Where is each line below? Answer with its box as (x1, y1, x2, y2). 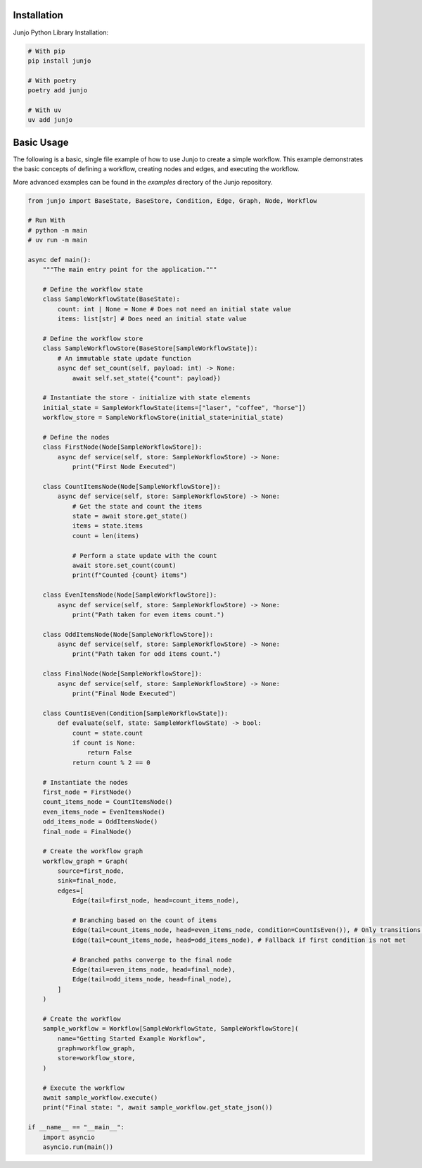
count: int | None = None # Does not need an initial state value (57, 305, 292, 313)
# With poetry (27, 76, 77, 85)
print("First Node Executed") (72, 463, 177, 471)
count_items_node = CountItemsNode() (42, 798, 173, 806)
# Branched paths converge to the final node (72, 955, 232, 964)
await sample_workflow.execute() (42, 1094, 158, 1102)
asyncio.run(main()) (42, 1143, 114, 1151)
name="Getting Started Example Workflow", (57, 1034, 207, 1043)
